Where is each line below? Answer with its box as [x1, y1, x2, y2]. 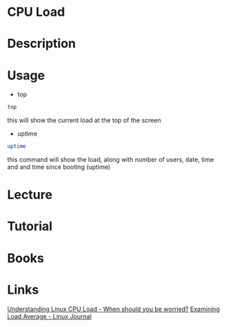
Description [7, 36, 76, 52]
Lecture [7, 187, 53, 203]
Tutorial [7, 218, 53, 234]
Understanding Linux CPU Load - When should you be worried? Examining [7, 305, 220, 313]
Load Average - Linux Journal [7, 312, 92, 320]
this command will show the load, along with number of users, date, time [7, 156, 215, 164]
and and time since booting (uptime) [7, 163, 111, 171]
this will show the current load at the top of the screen [7, 116, 161, 124]
